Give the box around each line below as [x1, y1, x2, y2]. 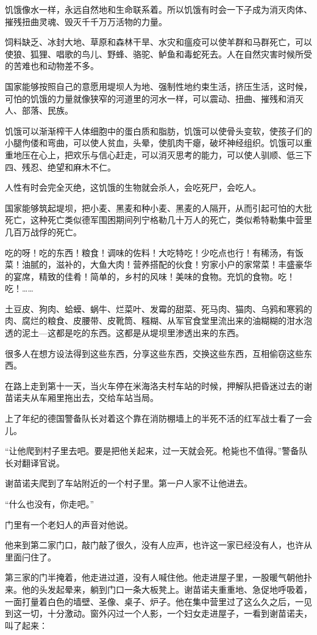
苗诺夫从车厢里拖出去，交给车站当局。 [5, 391, 158, 404]
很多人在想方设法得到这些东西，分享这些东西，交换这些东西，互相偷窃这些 [5, 347, 304, 359]
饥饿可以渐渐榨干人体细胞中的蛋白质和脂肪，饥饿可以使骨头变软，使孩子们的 [5, 124, 312, 137]
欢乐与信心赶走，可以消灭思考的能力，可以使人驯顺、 [73, 148, 287, 161]
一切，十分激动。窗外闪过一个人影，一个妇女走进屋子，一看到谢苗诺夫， [21, 607, 312, 620]
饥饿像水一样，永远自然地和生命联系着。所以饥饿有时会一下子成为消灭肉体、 [5, 3, 312, 15]
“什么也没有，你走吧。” [5, 497, 94, 510]
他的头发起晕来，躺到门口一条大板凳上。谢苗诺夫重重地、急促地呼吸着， [21, 582, 312, 595]
